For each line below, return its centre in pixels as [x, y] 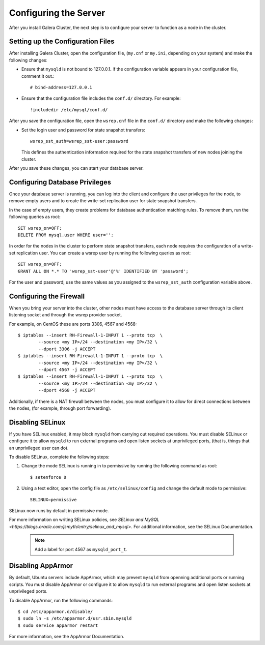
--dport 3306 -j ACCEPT [67, 349]
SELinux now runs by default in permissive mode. [59, 510]
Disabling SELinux [37, 422]
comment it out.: [38, 76]
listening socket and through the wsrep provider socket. [66, 315]
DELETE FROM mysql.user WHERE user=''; [66, 235]
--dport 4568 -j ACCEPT [67, 390]
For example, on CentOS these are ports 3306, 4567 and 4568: [73, 324]
